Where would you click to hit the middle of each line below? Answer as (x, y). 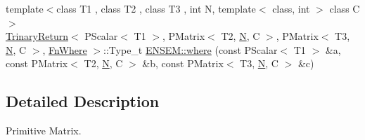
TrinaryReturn (37, 36)
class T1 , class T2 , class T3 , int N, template (156, 8)
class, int (291, 8)
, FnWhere (65, 49)
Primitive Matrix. (44, 131)
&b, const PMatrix (183, 63)
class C (345, 8)
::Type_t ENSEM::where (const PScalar (191, 49)
